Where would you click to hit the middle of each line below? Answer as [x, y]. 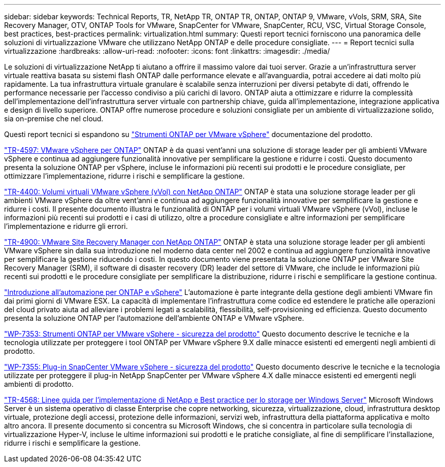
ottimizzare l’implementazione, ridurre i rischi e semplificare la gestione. [124, 176]
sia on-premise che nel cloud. [54, 119]
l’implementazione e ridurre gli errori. [66, 226]
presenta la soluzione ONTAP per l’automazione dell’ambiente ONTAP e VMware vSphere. [154, 318]
